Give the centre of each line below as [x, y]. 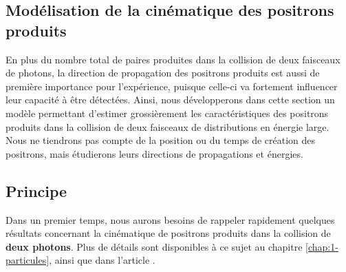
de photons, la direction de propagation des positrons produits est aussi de [163, 73]
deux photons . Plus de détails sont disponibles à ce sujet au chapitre [154, 246]
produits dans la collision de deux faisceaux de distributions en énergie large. [167, 126]
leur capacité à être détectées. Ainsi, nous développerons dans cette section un [170, 100]
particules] [28, 260]
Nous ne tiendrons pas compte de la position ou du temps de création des [161, 140]
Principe [36, 190]
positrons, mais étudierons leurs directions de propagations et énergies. [154, 153]
